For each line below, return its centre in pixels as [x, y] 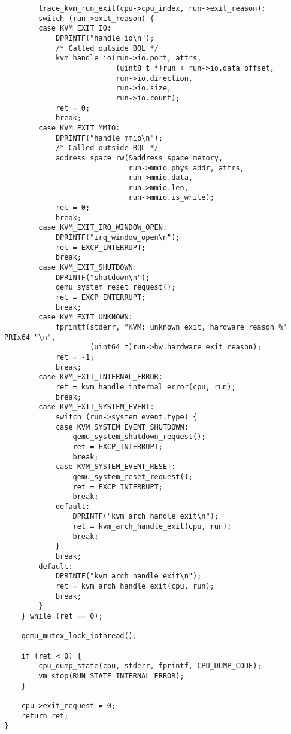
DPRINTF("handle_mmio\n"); [109, 138]
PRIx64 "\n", [30, 337]
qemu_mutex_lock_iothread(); [79, 636]
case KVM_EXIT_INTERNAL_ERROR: [101, 377]
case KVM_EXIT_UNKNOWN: [86, 317]
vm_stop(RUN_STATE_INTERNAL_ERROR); [111, 676]
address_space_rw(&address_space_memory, [139, 158]
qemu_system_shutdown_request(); [139, 437]
